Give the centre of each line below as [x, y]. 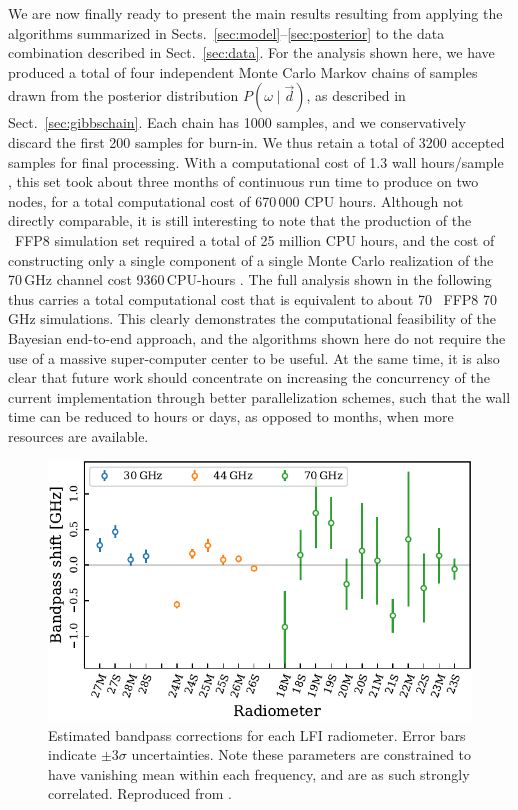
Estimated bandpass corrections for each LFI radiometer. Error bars [257, 734]
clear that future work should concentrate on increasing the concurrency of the [249, 377]
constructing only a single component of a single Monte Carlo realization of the [251, 259]
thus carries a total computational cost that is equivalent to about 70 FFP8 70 [253, 298]
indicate [72, 754]
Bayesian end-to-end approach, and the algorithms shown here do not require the [257, 337]
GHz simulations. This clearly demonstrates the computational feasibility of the [252, 318]
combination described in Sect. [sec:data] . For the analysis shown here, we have [251, 52]
